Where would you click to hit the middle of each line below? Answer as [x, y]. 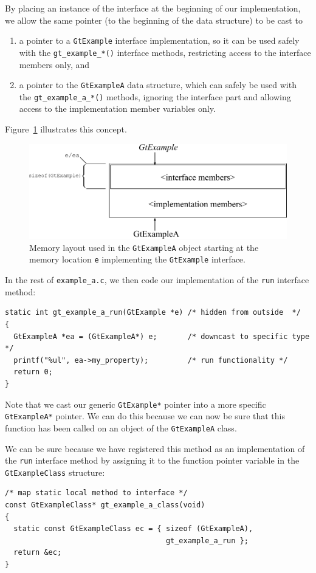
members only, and [54, 64]
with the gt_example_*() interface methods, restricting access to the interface [165, 52]
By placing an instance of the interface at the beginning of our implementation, [153, 8]
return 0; [33, 372]
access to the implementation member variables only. [117, 108]
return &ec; [38, 553]
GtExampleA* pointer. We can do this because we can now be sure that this [145, 416]
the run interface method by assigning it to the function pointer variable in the [152, 460]
